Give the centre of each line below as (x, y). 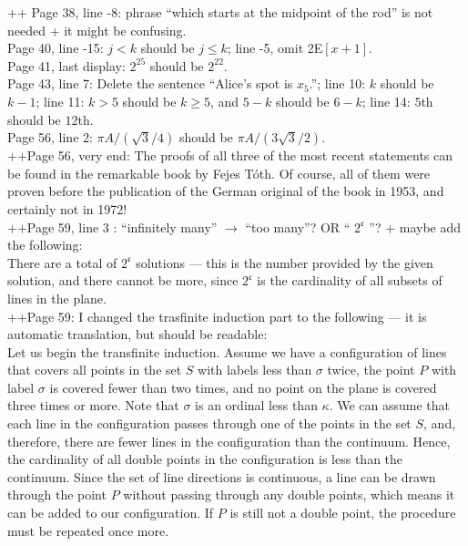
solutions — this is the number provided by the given (285, 262)
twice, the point (371, 370)
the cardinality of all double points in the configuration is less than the (205, 459)
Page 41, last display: (66, 65)
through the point (57, 494)
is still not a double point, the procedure (343, 513)
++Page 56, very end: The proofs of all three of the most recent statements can (230, 155)
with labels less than (255, 370)
